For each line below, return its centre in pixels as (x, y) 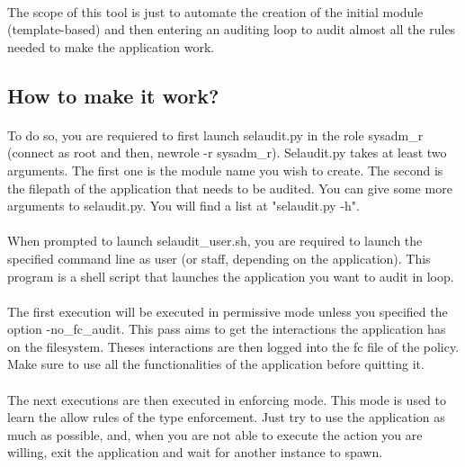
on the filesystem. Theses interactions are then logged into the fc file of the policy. (233, 346)
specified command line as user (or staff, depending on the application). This (219, 258)
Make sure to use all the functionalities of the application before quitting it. (216, 364)
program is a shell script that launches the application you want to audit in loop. (231, 276)
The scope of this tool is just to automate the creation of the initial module (215, 11)
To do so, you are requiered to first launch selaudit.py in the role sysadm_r (215, 135)
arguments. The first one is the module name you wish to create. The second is (225, 170)
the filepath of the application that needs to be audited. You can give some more (230, 188)
